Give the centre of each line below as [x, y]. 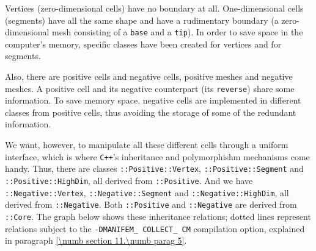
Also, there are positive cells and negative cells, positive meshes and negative [149, 76]
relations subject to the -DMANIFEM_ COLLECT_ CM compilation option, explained [155, 228]
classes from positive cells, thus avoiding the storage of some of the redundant [151, 112]
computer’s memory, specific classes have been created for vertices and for [143, 44]
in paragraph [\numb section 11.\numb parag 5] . [96, 240]
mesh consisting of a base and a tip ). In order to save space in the [178, 32]
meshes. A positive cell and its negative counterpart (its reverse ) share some [150, 88]
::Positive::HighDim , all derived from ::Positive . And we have [129, 180]
